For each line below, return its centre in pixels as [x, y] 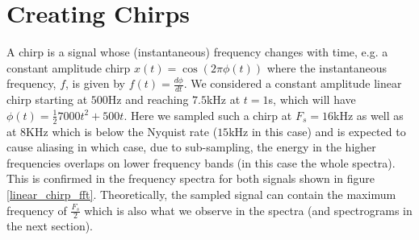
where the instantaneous [327, 67]
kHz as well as [368, 115]
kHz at [223, 99]
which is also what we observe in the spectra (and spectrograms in [248, 210]
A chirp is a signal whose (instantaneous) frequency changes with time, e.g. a [197, 52]
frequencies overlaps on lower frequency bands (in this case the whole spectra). [201, 162]
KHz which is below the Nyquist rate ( [122, 131]
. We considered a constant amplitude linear [293, 83]
